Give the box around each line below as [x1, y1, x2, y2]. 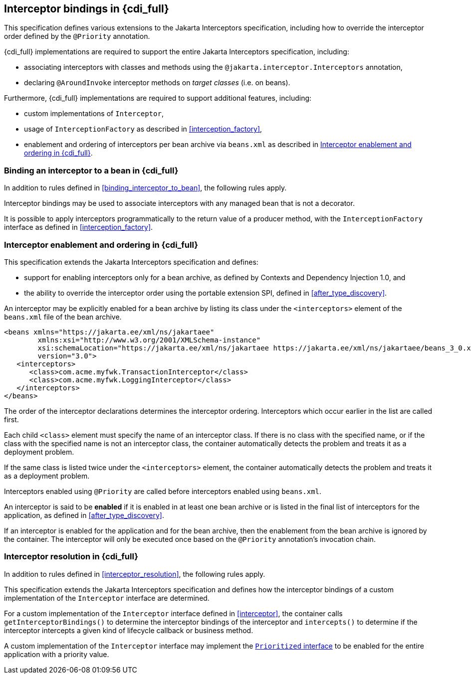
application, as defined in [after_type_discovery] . [4, 510, 164, 519]
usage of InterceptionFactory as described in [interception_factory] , [24, 125, 262, 134]
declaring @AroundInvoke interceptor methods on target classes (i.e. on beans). [24, 78, 290, 87]
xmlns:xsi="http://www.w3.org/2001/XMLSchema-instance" [37, 336, 261, 344]
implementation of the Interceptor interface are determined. [4, 593, 210, 602]
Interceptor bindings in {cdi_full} [4, 2, 169, 15]
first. [4, 415, 19, 424]
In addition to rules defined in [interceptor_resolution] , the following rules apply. [4, 569, 265, 578]
